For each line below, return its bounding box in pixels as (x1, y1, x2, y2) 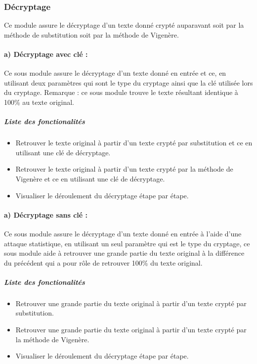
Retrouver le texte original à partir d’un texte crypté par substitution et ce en (15, 137, 253, 148)
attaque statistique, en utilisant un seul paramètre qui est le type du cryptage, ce (4, 238, 250, 248)
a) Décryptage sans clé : (4, 209, 87, 220)
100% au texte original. (4, 96, 74, 107)
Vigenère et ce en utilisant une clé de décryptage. (15, 173, 165, 183)
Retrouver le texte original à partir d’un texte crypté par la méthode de (15, 164, 233, 174)
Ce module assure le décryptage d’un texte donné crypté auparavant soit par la (4, 20, 244, 30)
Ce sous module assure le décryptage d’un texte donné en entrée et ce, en (4, 68, 226, 78)
